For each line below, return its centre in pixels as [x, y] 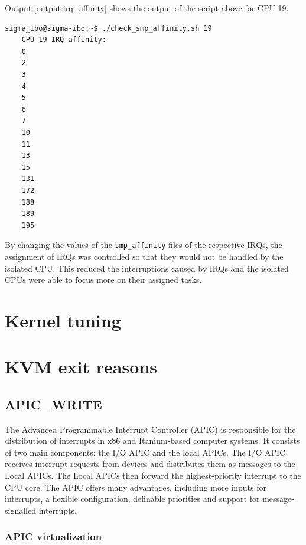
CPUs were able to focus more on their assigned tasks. [103, 280]
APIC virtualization [53, 536]
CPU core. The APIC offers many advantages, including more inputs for [136, 487]
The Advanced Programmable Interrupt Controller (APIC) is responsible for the [150, 429]
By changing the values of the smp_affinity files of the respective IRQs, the [144, 245]
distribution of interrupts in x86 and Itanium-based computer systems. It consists [152, 441]
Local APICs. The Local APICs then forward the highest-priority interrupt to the [153, 475]
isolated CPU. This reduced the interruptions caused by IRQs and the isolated [147, 268]
